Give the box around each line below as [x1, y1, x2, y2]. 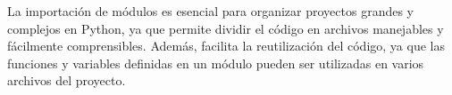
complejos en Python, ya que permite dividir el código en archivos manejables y [7, 19, 444, 37]
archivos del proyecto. [7, 71, 126, 90]
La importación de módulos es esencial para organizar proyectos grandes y [7, 2, 414, 20]
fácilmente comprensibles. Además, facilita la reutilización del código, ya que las [7, 36, 445, 55]
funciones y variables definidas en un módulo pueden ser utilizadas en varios [7, 53, 424, 72]
